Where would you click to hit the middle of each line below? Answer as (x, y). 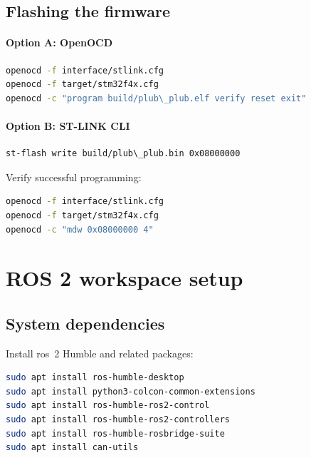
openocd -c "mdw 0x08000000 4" (80, 229)
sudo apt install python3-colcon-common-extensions (131, 391)
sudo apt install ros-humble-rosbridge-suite (115, 433)
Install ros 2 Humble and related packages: (100, 353)
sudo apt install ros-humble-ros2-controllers (118, 420)
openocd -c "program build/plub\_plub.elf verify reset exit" (156, 98)
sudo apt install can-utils (72, 448)
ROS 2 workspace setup (125, 278)
